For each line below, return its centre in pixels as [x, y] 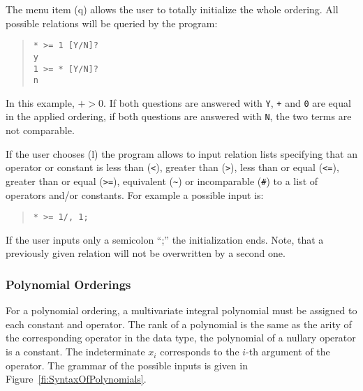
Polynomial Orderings [68, 284]
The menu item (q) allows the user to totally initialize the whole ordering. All [172, 9]
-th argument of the [288, 352]
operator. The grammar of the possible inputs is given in [127, 365]
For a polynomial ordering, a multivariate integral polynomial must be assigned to [181, 310]
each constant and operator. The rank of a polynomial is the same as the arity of [179, 324]
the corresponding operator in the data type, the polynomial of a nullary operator [181, 338]
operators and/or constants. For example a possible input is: [135, 194]
